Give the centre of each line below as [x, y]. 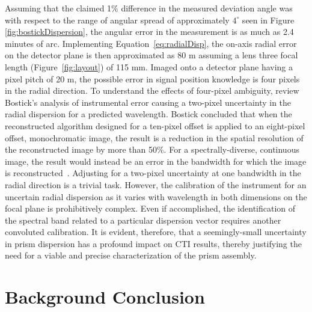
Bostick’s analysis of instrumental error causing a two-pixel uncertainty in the [148, 102]
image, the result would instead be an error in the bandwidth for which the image [156, 161]
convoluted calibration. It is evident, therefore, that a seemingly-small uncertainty [156, 232]
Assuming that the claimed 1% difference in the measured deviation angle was [149, 8]
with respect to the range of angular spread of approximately [117, 20]
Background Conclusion [105, 297]
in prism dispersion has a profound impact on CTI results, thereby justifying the [153, 243]
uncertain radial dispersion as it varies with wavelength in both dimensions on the [156, 196]
